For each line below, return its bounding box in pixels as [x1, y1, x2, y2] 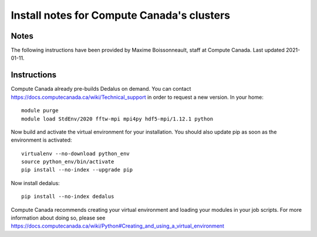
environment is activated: [11, 136, 72, 143]
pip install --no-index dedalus [21, 193, 114, 200]
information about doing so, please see [11, 214, 106, 222]
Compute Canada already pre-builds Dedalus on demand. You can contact [11, 85, 191, 92]
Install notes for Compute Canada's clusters [11, 9, 231, 22]
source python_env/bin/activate [21, 159, 114, 165]
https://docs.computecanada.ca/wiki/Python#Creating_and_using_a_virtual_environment [11, 222, 224, 229]
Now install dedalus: [11, 179, 60, 187]
